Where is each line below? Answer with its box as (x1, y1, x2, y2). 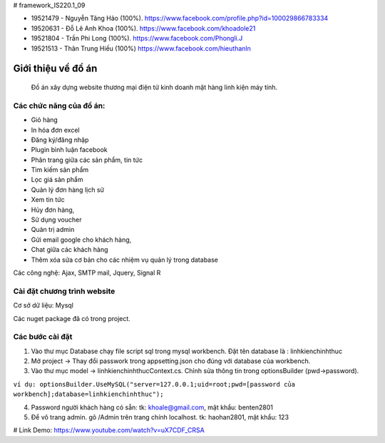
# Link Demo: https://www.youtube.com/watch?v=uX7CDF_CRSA (13, 426, 205, 434)
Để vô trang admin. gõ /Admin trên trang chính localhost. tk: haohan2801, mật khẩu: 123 (31, 412, 289, 421)
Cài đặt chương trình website (13, 286, 115, 296)
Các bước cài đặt (13, 332, 73, 342)
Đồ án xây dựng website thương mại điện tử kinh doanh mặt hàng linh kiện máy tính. (31, 83, 278, 91)
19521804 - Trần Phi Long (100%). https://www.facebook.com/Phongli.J (31, 34, 243, 43)
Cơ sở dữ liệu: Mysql (13, 301, 74, 310)
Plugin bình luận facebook (31, 146, 108, 154)
